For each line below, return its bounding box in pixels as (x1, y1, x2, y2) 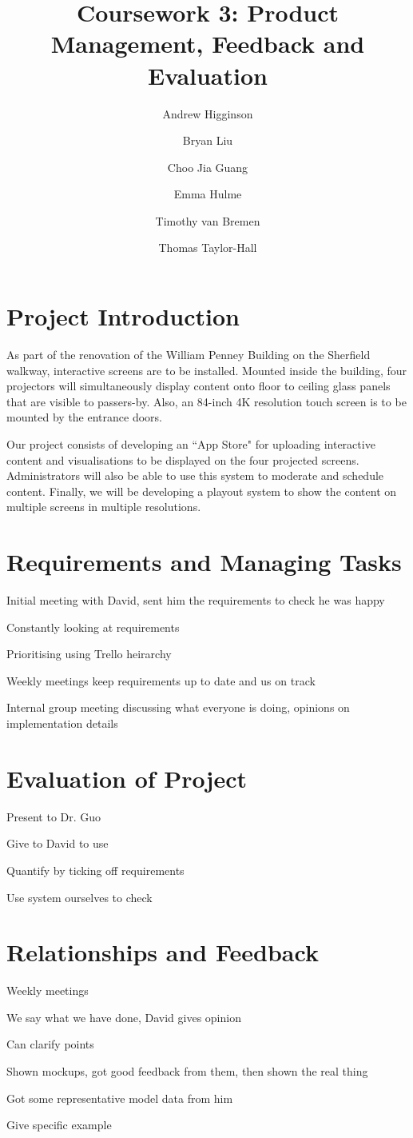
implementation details (6, 715, 118, 732)
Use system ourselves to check (6, 888, 153, 905)
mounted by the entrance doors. (6, 409, 162, 425)
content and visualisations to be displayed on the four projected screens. (6, 451, 359, 468)
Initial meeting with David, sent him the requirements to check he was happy (6, 592, 385, 609)
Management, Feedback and (50, 27, 365, 60)
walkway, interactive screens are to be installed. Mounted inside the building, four (6, 361, 407, 378)
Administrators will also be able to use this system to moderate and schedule (6, 467, 384, 484)
